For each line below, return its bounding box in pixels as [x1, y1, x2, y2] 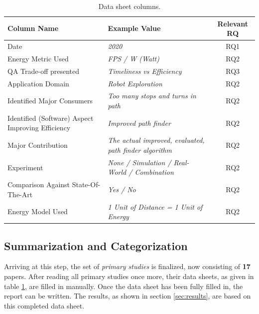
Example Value [108, 23, 161, 33]
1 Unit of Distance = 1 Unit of [108, 201, 203, 212]
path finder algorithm [108, 144, 172, 155]
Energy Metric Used [7, 53, 69, 63]
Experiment [7, 162, 43, 172]
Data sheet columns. [98, 1, 161, 11]
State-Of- [72, 179, 101, 190]
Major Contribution [7, 140, 68, 150]
